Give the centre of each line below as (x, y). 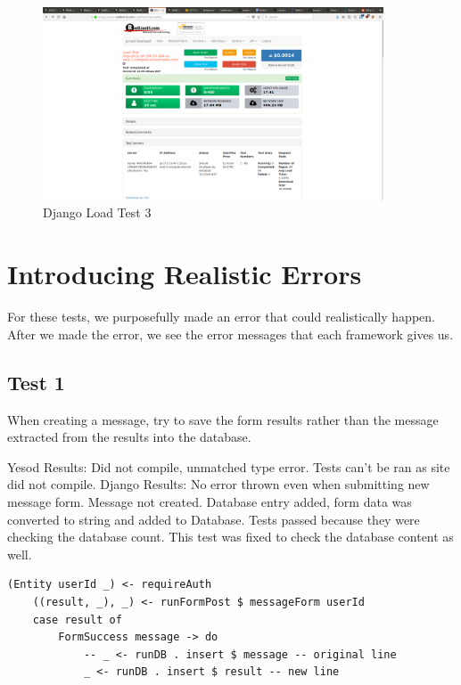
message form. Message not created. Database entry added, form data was (210, 501)
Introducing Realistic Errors (185, 274)
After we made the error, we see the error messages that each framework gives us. (230, 334)
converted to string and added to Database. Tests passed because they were (214, 519)
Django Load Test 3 (97, 212)
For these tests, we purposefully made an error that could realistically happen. (221, 317)
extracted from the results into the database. (129, 437)
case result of (77, 620)
